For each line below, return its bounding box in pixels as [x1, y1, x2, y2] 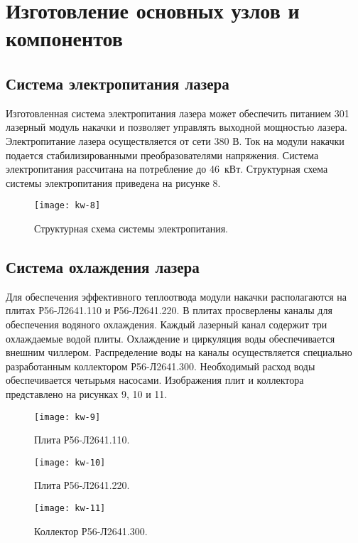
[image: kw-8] [34, 200, 101, 211]
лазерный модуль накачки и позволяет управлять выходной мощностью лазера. [6, 119, 347, 134]
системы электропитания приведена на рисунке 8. [6, 175, 221, 190]
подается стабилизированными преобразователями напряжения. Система [6, 147, 319, 162]
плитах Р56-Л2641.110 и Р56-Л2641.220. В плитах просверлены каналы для [6, 303, 332, 318]
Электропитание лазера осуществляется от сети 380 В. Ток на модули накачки [6, 133, 345, 148]
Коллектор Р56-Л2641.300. [34, 523, 148, 538]
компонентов [6, 23, 123, 53]
